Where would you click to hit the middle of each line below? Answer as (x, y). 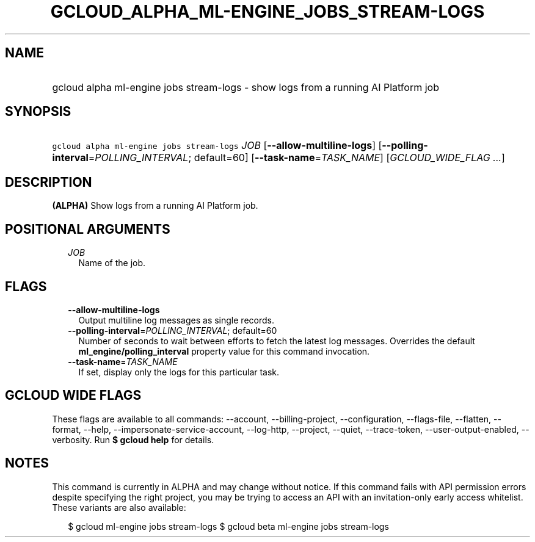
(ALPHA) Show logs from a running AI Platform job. (155, 206)
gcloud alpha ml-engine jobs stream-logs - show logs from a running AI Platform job (246, 87)
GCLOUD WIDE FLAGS (73, 396)
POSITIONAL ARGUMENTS (88, 229)
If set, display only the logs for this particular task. (179, 372)
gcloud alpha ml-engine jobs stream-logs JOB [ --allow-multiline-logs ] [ (217, 146)
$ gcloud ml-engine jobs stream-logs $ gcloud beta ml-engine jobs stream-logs (228, 526)
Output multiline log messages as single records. (176, 320)
